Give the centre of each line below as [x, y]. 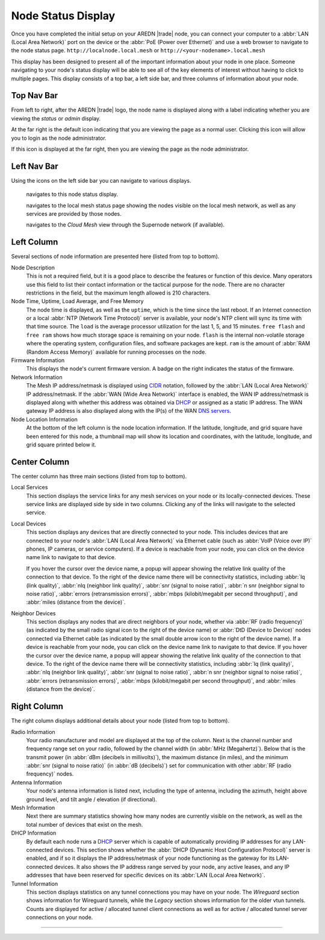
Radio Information [33, 732]
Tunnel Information [35, 883]
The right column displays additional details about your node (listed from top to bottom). [120, 721]
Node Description [33, 268]
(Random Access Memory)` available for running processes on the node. [116, 352]
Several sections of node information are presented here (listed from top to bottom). [115, 257]
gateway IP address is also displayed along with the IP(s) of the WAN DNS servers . [129, 411]
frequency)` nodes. [50, 774]
